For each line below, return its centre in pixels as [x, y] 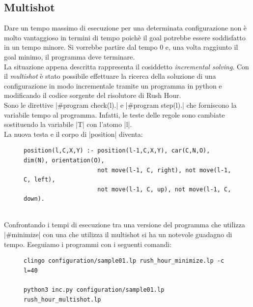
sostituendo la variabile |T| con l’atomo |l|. [68, 124]
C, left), [40, 180]
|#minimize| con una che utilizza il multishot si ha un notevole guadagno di [118, 234]
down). [34, 199]
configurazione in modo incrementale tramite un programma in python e [113, 85]
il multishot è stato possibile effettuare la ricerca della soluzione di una [110, 76]
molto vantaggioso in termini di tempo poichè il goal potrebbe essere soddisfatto [125, 37]
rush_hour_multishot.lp [62, 299]
